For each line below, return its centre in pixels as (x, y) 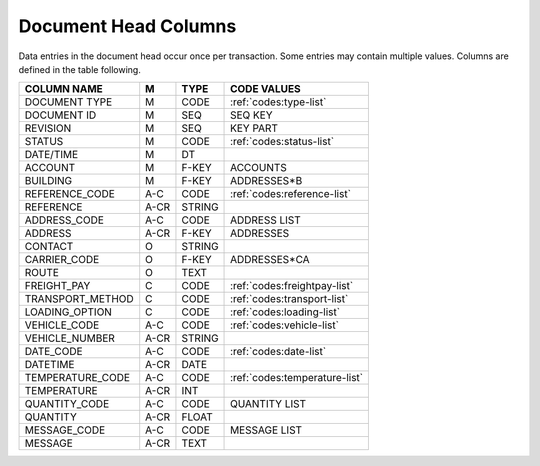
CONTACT (49, 247)
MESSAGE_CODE (65, 430)
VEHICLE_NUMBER (69, 338)
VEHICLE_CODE (62, 325)
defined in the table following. (80, 69)
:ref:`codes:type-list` (278, 102)
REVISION (48, 128)
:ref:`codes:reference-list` (291, 194)
